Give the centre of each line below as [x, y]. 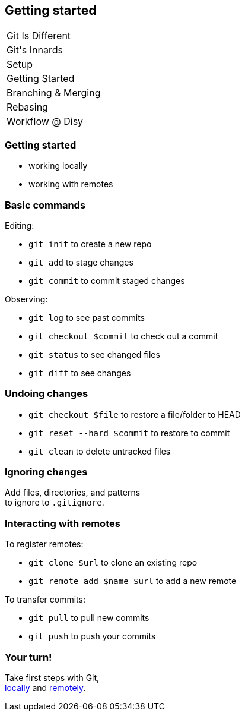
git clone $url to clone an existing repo [113, 563]
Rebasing [27, 107]
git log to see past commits [87, 317]
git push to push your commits [92, 636]
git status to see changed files [94, 354]
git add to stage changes [81, 262]
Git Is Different [39, 36]
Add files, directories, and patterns [73, 493]
